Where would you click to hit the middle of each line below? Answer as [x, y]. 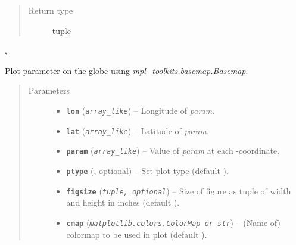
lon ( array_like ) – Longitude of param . [141, 110]
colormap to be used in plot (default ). [137, 234]
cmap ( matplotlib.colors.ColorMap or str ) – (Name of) [173, 222]
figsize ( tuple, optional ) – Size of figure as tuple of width [179, 190]
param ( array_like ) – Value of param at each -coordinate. [173, 151]
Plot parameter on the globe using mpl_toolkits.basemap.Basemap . [127, 70]
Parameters [49, 90]
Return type [51, 10]
